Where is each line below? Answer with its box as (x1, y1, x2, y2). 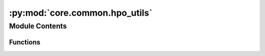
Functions (9, 38, 41, 46)
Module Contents (9, 22, 67, 30)
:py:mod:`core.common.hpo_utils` (9, 7, 153, 18)
